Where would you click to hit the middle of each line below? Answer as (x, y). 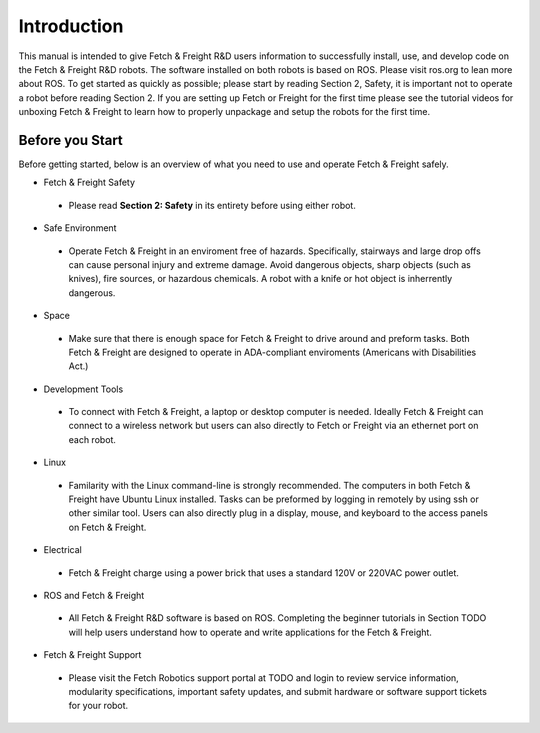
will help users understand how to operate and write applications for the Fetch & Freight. (250, 632)
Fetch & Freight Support (92, 655)
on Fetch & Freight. (107, 527)
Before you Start (71, 140)
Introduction (71, 26)
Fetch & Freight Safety (89, 182)
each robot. (92, 439)
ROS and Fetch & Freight (94, 595)
